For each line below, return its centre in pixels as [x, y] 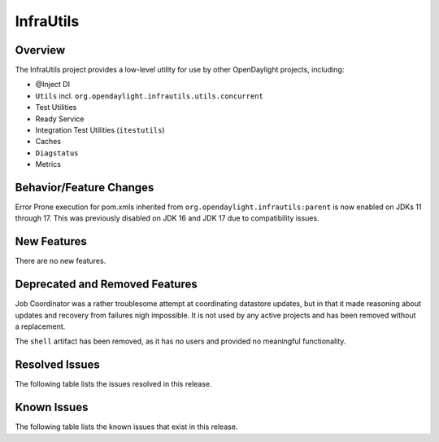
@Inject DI [53, 85]
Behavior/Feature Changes [85, 188]
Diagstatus [57, 153]
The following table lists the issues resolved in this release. [113, 384]
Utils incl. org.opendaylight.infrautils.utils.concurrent [149, 96]
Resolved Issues [58, 365]
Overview [40, 50]
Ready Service [60, 119]
